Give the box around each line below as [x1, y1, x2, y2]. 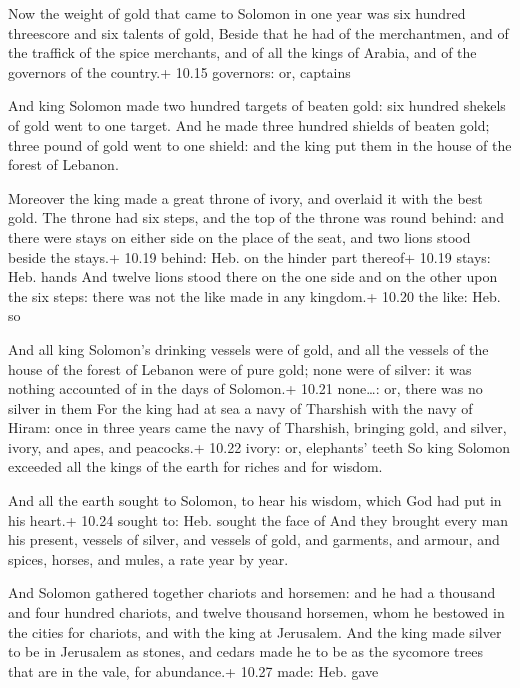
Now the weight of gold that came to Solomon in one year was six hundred [8, 3, 466, 23]
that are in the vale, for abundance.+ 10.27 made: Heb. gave [8, 660, 379, 681]
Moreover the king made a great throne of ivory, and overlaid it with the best [8, 187, 483, 208]
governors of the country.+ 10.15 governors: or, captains [8, 61, 351, 82]
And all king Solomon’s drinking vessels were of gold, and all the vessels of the [8, 338, 489, 359]
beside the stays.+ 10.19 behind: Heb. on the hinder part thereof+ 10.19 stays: [8, 246, 491, 267]
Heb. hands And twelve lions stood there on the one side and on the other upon [8, 266, 498, 287]
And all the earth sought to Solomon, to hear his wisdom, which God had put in [8, 490, 502, 511]
